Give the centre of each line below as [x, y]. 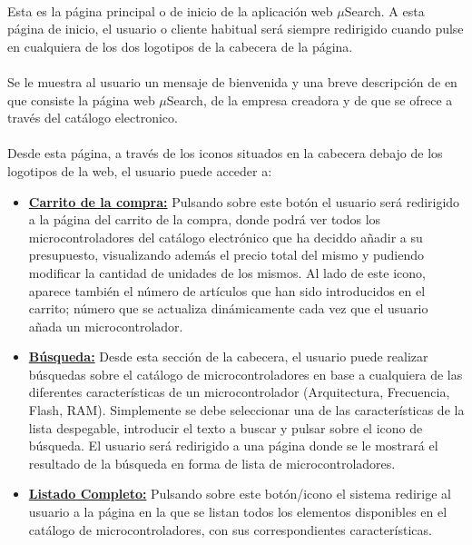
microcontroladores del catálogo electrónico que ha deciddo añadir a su [226, 237]
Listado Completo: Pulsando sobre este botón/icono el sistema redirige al [240, 494]
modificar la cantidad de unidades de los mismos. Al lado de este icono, [227, 272]
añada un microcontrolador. [106, 326]
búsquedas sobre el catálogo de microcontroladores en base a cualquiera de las [246, 374]
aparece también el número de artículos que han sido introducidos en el [227, 290]
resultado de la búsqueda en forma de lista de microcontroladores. [212, 463]
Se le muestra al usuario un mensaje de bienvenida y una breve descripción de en [232, 81]
